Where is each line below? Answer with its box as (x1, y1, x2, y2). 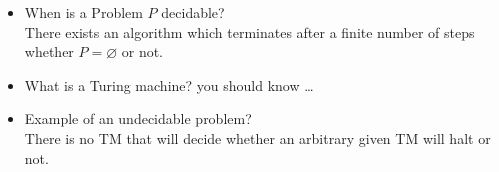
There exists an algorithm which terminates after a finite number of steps (24, 21, 475, 42)
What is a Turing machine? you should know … (24, 74, 314, 95)
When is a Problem (24, 2, 143, 22)
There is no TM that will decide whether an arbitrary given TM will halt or (24, 127, 491, 148)
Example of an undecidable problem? (24, 108, 252, 129)
